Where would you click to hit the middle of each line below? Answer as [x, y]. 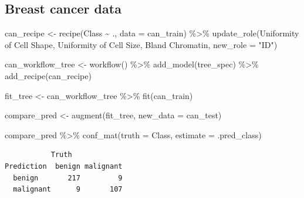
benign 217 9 [68, 178]
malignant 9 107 [68, 190]
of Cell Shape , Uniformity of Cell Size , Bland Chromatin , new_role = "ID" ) [141, 44]
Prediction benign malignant [64, 166]
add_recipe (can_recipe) [48, 75]
